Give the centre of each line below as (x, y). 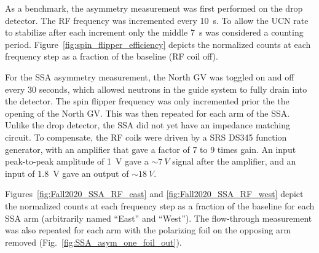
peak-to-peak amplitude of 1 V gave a (77, 161)
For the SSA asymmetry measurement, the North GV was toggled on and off (150, 76)
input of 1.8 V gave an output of (67, 173)
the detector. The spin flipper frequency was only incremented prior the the (147, 101)
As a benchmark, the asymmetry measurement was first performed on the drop (154, 8)
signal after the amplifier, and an (234, 161)
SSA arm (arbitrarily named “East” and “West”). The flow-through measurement (159, 218)
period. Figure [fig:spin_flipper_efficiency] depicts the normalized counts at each (158, 44)
